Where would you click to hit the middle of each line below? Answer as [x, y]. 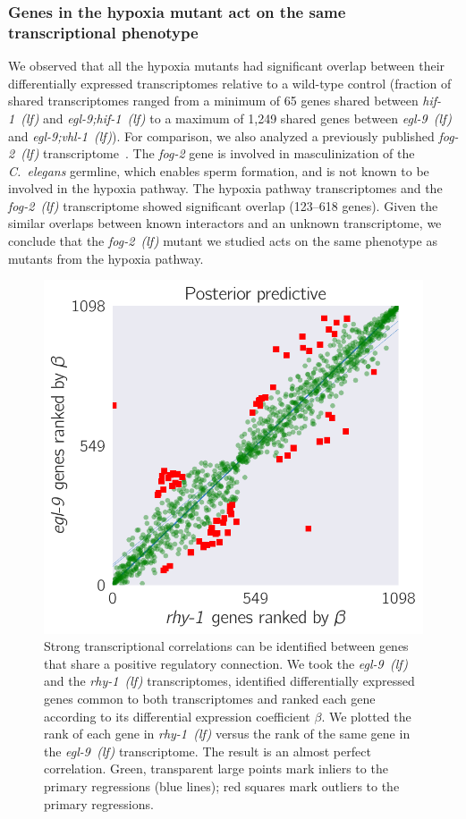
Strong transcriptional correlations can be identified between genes [226, 646]
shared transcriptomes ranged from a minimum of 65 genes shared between [213, 101]
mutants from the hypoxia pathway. [106, 258]
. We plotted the [366, 716]
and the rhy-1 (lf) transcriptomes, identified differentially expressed [229, 681]
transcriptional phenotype [103, 32]
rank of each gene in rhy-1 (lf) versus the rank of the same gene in [227, 734]
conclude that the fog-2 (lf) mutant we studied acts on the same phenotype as [223, 241]
